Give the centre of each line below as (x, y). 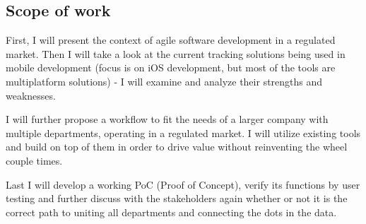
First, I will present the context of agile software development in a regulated (171, 40)
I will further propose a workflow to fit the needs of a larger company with (167, 119)
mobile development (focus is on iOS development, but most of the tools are (171, 67)
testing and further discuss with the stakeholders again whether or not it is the (177, 198)
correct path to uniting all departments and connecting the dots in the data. (171, 212)
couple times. (34, 160)
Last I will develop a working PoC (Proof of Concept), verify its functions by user (183, 184)
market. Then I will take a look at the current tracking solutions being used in (176, 53)
